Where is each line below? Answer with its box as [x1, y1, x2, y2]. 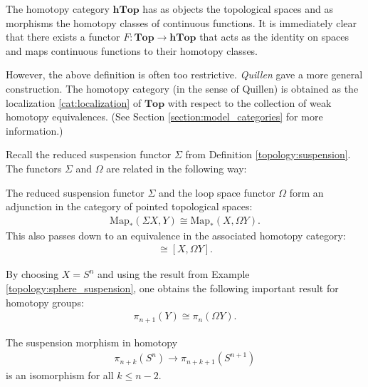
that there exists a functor [6, 29, 120, 44]
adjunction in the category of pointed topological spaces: [6, 199, 253, 214]
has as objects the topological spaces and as [142, 1, 333, 16]
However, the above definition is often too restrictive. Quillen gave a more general [6, 67, 363, 82]
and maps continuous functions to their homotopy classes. [6, 43, 258, 58]
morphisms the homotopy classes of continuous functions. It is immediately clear [6, 15, 357, 30]
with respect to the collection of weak [167, 95, 332, 110]
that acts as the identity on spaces [199, 29, 349, 44]
